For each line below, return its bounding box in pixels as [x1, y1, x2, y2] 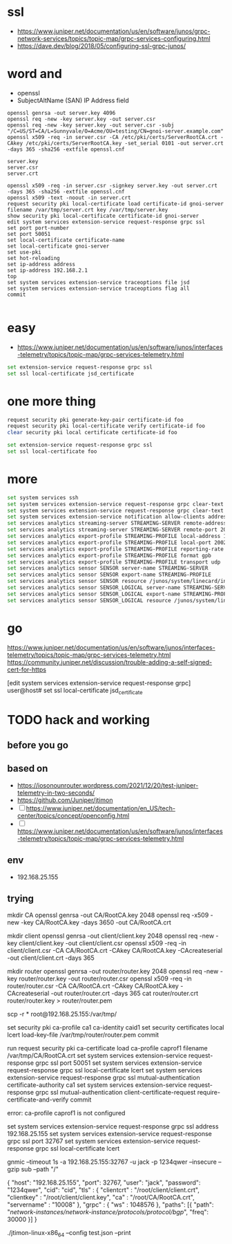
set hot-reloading [7, 254, 60, 261]
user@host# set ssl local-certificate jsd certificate [7, 686, 143, 696]
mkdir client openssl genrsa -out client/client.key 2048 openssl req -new [7, 931, 215, 940]
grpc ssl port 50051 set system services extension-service [35, 1059, 202, 1067]
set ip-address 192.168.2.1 [7, 267, 88, 274]
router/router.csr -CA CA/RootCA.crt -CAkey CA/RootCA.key [7, 982, 180, 990]
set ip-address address [7, 261, 76, 268]
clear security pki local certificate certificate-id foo [7, 429, 177, 436]
